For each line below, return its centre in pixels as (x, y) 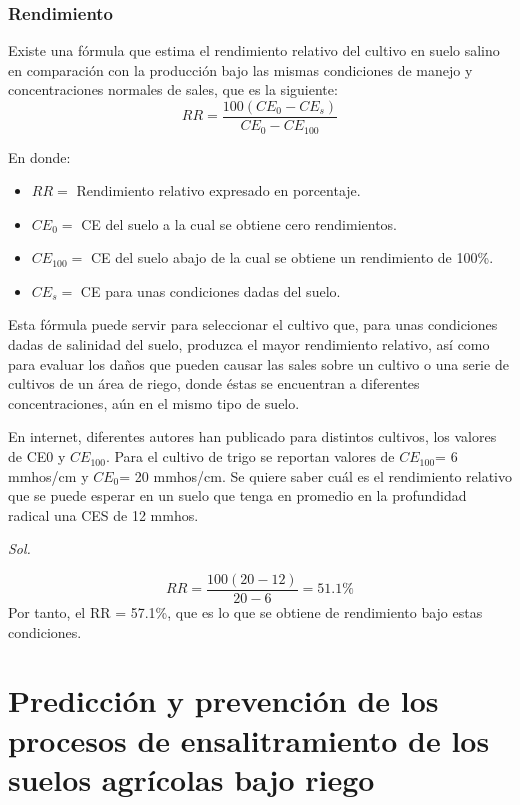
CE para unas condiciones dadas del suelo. (210, 290)
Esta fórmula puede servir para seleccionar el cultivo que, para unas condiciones (253, 324)
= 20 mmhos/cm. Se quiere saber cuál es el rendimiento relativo (315, 475)
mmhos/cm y (48, 475)
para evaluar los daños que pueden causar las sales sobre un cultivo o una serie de (258, 363)
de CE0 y (37, 456)
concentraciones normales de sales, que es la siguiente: (173, 89)
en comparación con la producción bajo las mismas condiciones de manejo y (240, 69)
